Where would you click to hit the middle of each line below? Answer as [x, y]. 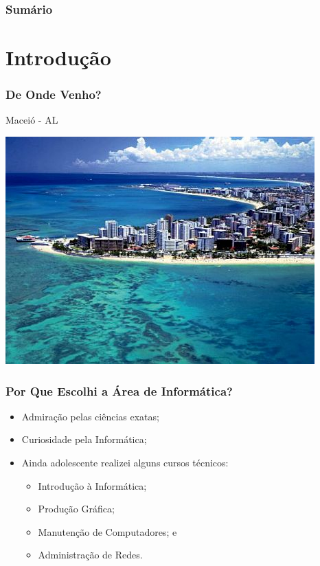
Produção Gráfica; [76, 509]
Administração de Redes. [90, 555]
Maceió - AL [32, 120]
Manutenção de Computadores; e [107, 531]
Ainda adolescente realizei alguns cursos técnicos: [125, 463]
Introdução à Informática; [92, 485]
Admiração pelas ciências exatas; [90, 416]
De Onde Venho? [54, 94]
